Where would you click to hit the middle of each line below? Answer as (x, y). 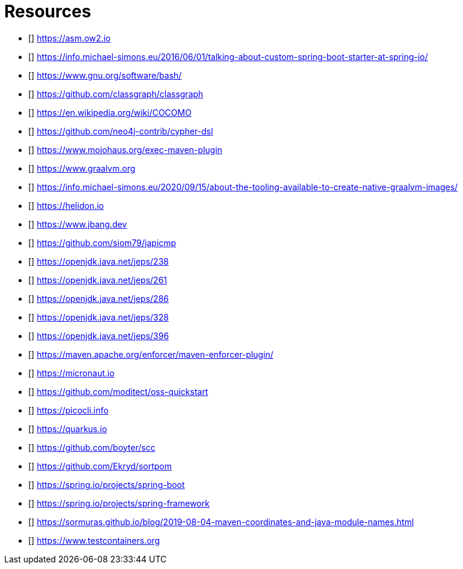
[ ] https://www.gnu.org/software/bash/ (105, 75)
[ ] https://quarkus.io (68, 429)
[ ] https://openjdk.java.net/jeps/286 (98, 298)
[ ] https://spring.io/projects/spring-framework (119, 503)
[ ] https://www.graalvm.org (82, 168)
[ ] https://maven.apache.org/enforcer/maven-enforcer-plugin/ (151, 354)
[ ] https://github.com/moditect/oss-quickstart (118, 391)
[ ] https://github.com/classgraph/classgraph (116, 94)
